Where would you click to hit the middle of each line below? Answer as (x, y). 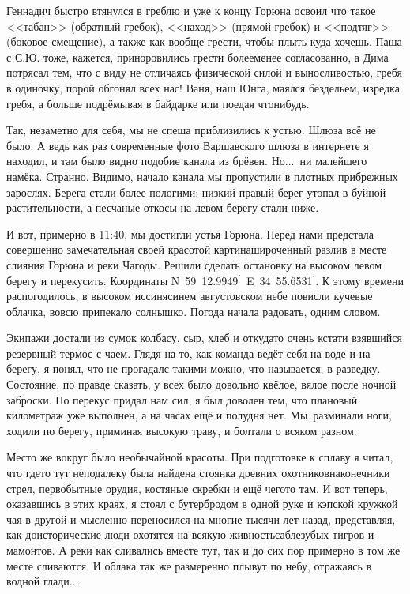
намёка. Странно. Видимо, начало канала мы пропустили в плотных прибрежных (202, 176)
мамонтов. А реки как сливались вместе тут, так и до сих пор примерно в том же (203, 550)
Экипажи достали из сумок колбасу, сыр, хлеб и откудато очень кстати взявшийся (204, 338)
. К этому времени (359, 280)
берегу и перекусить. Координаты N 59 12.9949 (122, 280)
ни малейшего (333, 161)
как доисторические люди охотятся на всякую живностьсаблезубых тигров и (190, 534)
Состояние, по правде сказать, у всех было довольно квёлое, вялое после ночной (201, 384)
